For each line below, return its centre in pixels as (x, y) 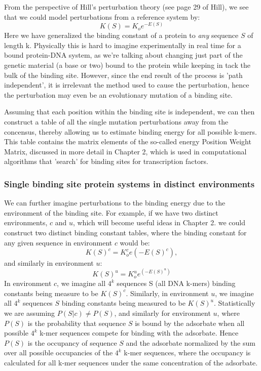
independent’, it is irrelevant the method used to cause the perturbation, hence (127, 85)
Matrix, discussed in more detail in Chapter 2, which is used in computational (125, 151)
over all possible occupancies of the (59, 353)
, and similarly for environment (162, 313)
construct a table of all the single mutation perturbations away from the (116, 121)
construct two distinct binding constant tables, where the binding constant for (125, 232)
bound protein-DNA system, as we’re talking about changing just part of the (123, 55)
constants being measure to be (51, 293)
